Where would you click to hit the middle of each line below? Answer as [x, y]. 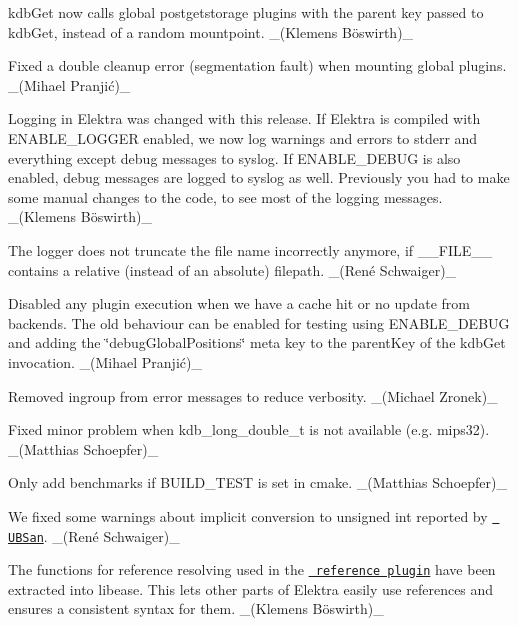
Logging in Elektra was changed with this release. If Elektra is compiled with [244, 118]
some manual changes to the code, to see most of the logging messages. [225, 196]
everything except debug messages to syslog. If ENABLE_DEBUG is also [234, 157]
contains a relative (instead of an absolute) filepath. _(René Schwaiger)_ [232, 269]
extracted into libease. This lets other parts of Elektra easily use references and [251, 588]
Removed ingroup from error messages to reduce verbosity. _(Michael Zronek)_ [253, 395]
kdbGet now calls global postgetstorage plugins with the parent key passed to [246, 12]
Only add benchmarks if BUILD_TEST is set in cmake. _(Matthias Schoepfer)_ [257, 482]
